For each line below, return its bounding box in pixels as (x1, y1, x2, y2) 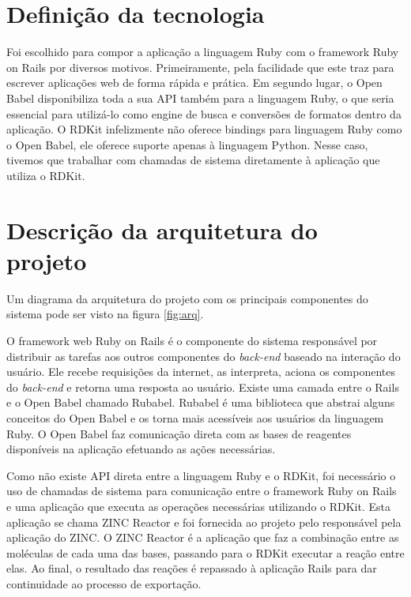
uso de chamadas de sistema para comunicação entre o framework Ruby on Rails (6, 482, 397, 499)
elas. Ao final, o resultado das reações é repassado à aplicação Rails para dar (6, 560, 377, 576)
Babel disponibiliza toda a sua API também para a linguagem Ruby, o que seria (6, 89, 394, 106)
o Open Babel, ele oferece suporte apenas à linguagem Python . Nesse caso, (6, 136, 368, 152)
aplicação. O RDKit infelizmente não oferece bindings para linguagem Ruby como (6, 121, 402, 137)
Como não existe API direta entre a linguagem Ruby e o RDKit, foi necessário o (6, 467, 396, 483)
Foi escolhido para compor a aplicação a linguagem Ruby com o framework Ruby (6, 43, 399, 60)
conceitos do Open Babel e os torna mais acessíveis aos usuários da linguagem (6, 409, 384, 426)
